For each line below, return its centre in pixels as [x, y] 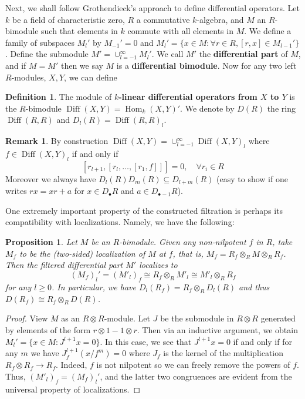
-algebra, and [220, 19]
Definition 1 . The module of [59, 97]
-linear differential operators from [188, 97]
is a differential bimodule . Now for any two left [206, 65]
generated [278, 318]
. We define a [268, 31]
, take [282, 241]
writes [16, 191]
